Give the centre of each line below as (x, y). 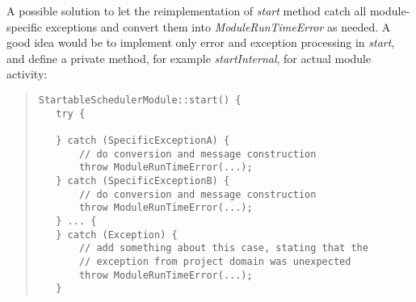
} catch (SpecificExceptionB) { (143, 180)
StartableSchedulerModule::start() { (140, 100)
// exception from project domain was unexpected (215, 261)
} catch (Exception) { (117, 235)
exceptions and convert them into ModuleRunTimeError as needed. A (218, 26)
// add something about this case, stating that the (223, 248)
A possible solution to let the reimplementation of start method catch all (187, 10)
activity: (27, 74)
